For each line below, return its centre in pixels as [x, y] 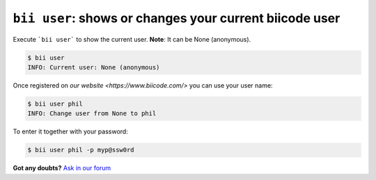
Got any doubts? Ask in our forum [62, 168]
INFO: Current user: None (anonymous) [94, 67]
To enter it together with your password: [70, 131]
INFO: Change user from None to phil [92, 114]
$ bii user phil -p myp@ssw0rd [81, 150]
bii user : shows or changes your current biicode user [177, 18]
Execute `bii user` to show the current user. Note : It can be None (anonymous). [132, 39]
